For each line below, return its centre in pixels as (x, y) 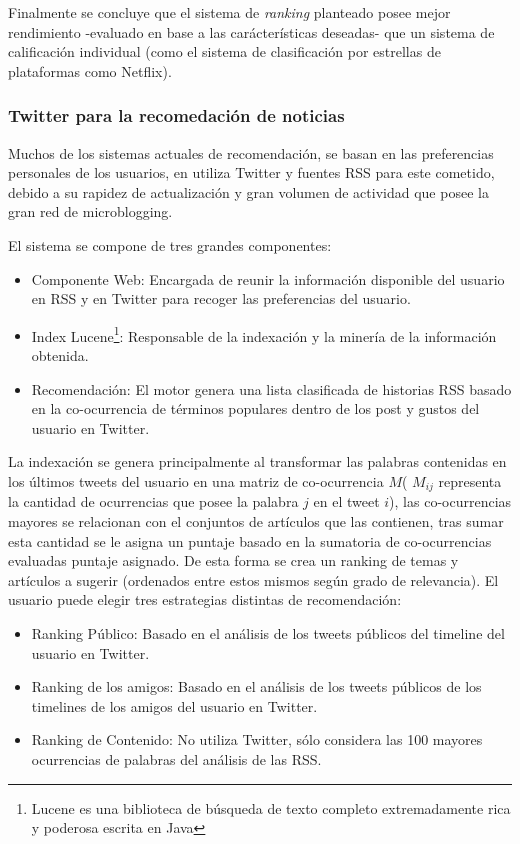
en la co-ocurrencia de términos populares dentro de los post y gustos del (255, 408)
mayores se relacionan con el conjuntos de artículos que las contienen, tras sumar (256, 521)
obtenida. (60, 355)
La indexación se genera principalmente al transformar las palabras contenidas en (257, 461)
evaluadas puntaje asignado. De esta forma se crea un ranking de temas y (233, 560)
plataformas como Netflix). (90, 70)
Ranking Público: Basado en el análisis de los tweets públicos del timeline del (268, 632)
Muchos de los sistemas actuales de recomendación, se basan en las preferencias (251, 152)
